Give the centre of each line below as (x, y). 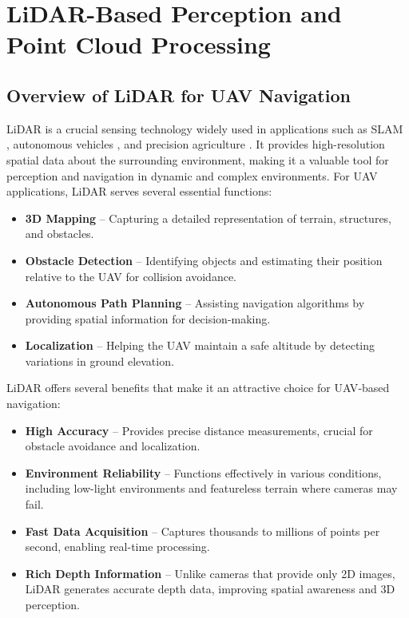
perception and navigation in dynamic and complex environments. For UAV (192, 175)
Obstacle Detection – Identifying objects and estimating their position (204, 260)
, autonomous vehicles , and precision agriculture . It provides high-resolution (196, 144)
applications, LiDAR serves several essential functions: (139, 191)
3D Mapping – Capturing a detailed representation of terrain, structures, (208, 218)
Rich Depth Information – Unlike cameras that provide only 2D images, (210, 573)
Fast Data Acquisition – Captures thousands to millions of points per (203, 531)
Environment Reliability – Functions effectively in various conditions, (203, 472)
